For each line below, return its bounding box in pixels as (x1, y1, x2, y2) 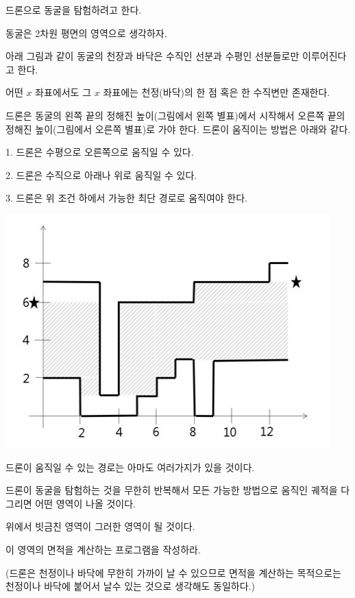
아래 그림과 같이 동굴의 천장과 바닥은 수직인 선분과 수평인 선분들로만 (5, 49, 299, 63)
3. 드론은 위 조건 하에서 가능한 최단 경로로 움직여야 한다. (5, 191, 247, 205)
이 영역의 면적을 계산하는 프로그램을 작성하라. (5, 542, 201, 556)
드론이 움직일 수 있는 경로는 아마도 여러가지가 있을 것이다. (5, 459, 255, 474)
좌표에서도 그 (35, 85, 92, 99)
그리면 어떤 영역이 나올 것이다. (5, 496, 136, 510)
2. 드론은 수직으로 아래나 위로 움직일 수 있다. (5, 167, 197, 182)
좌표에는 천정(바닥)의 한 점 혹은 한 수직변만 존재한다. (103, 85, 330, 99)
